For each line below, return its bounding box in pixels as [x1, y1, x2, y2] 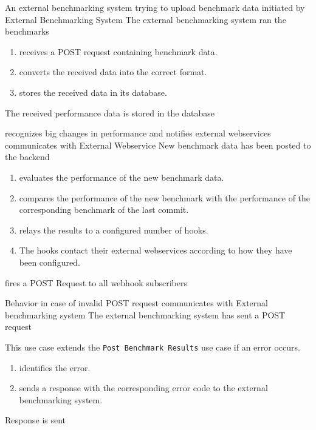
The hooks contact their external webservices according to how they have [19, 244, 292, 257]
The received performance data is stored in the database [5, 106, 215, 119]
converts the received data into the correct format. [19, 66, 207, 78]
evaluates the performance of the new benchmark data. [19, 170, 224, 183]
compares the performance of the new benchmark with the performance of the [19, 191, 311, 204]
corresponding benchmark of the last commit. [19, 203, 189, 216]
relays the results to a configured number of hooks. [19, 223, 208, 236]
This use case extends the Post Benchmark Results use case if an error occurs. [5, 340, 300, 353]
